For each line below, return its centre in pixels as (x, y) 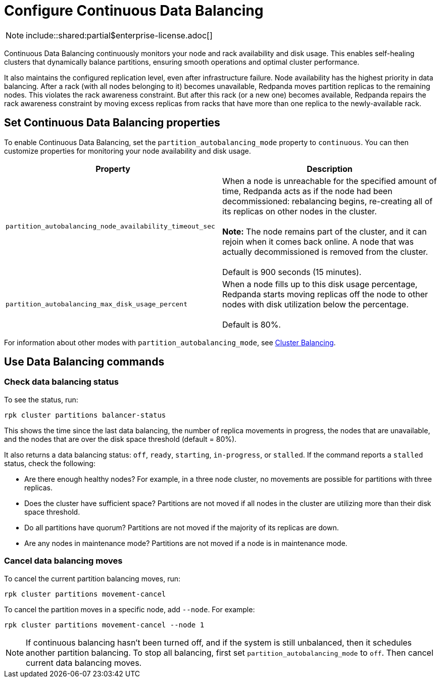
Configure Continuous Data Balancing (134, 11)
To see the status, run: (41, 399)
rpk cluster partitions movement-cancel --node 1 (104, 625)
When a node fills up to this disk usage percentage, (320, 284)
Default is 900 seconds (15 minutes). (292, 272)
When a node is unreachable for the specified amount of (330, 181)
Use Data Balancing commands (84, 362)
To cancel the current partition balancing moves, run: (92, 578)
